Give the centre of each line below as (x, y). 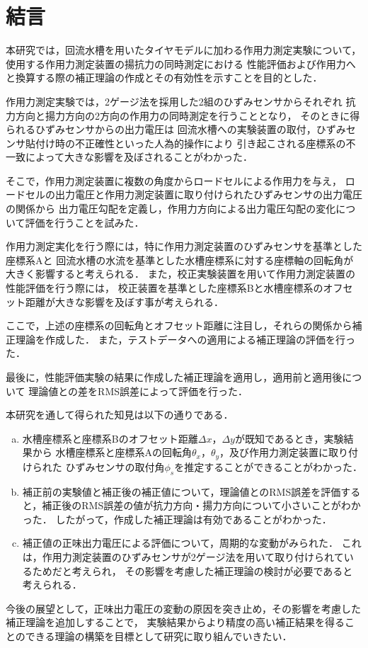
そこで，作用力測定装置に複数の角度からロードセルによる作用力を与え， (174, 180)
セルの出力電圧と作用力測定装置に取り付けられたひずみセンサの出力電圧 (194, 194)
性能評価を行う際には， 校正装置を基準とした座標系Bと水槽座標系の (165, 288)
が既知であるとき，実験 (289, 438)
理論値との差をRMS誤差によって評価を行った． (138, 391)
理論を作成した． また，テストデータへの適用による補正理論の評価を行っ (185, 339)
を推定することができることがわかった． (268, 466)
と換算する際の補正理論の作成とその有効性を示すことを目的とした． (164, 78)
